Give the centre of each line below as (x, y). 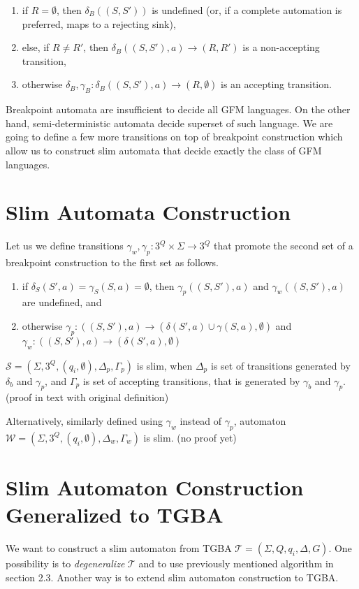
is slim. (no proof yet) (190, 437)
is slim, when (164, 365)
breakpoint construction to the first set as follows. (112, 262)
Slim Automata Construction (148, 212)
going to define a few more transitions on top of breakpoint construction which (174, 137)
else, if (36, 47)
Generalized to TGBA (115, 515)
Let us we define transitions (65, 246)
